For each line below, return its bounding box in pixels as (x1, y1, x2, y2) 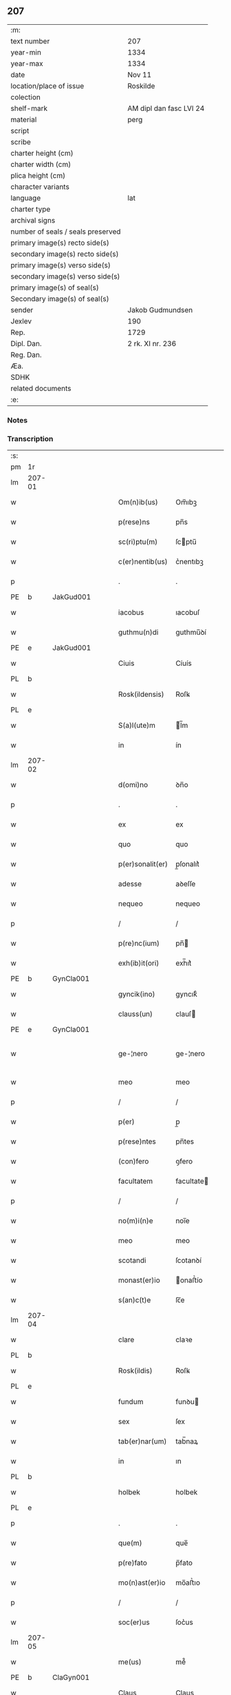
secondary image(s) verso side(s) (10, 272, 120, 281)
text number (10, 36, 50, 45)
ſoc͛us (175, 1618, 194, 1627)
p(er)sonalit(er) (118, 860, 168, 869)
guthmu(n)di (118, 627, 159, 637)
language (10, 193, 41, 203)
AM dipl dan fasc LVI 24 (127, 103, 205, 113)
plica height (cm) (10, 170, 66, 180)
